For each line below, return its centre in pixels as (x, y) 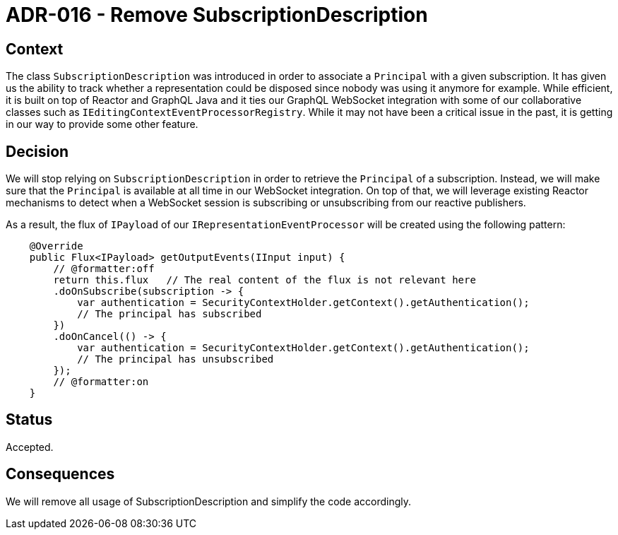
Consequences (60, 474)
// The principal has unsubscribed (176, 359)
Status (29, 420)
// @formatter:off (104, 269)
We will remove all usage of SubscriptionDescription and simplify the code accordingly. (209, 501)
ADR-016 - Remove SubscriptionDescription (217, 15)
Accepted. (30, 447)
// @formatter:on (101, 382)
